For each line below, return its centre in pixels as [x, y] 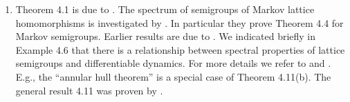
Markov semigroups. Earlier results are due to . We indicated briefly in [166, 36]
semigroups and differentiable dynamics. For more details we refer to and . [173, 63]
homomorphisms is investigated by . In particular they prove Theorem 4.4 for [179, 22]
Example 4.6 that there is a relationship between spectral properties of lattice [180, 49]
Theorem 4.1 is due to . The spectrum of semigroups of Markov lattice [165, 9]
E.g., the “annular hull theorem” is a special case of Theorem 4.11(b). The [173, 76]
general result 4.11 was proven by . [89, 90]
